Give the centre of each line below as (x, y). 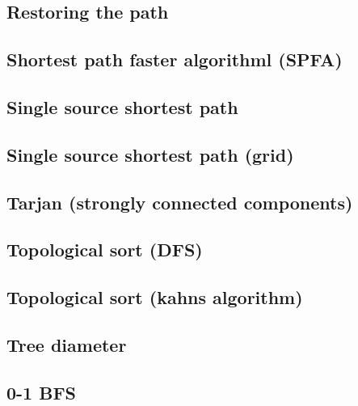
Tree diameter (67, 344)
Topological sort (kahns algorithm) (155, 297)
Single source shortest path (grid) (150, 154)
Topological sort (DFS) (105, 250)
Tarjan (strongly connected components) (180, 202)
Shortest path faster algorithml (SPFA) (175, 59)
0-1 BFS (42, 392)
